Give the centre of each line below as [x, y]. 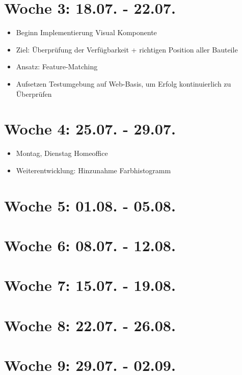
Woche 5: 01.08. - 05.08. [90, 205]
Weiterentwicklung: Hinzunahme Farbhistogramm [93, 170]
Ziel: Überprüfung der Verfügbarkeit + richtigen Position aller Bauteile [127, 49]
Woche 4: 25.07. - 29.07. [90, 129]
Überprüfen [34, 93]
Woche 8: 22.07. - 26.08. [90, 325]
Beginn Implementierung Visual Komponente [86, 32]
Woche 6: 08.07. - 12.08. [90, 245]
